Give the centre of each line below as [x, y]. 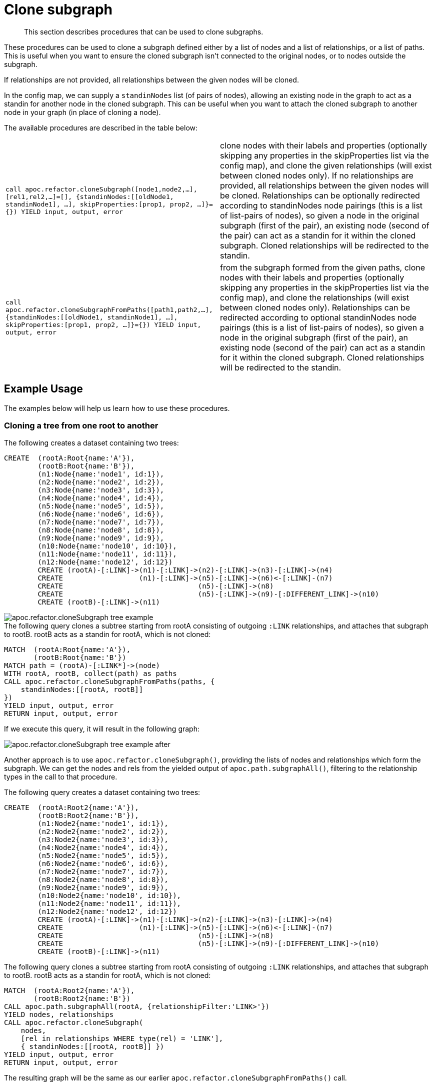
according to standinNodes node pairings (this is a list [321, 205]
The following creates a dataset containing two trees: [91, 443]
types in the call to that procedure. [61, 777]
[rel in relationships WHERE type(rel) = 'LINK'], [122, 1039]
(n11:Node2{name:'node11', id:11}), [109, 904]
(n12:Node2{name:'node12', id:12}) [107, 912]
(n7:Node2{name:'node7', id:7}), [103, 872]
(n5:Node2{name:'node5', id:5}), [103, 856]
